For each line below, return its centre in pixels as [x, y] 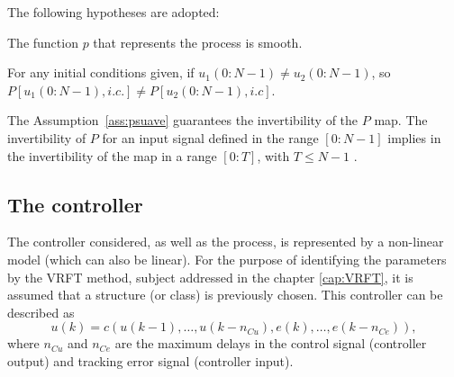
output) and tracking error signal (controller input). [150, 360]
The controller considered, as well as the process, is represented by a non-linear [226, 242]
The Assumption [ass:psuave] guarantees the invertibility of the [183, 120]
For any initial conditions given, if [101, 72]
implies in [414, 137]
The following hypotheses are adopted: [113, 12]
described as [41, 312]
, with [273, 155]
